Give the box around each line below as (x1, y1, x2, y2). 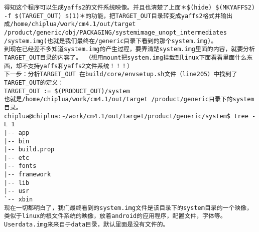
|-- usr (4, 187, 30, 195)
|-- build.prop (4, 146, 55, 153)
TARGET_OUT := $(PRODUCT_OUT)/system (4, 87, 130, 95)
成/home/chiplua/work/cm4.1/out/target (4, 21, 136, 28)
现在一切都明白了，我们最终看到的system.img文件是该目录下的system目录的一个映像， (4, 204, 253, 211)
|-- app (4, 129, 30, 136)
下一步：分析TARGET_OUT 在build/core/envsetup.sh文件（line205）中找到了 (4, 71, 237, 78)
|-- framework (4, 171, 51, 178)
